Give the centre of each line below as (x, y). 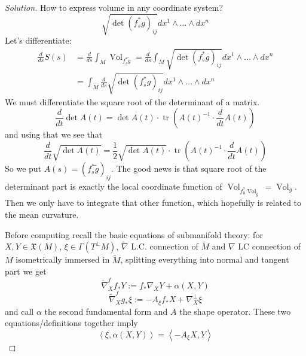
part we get (26, 271)
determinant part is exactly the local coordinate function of (114, 186)
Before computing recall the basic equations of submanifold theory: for (134, 234)
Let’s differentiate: (38, 40)
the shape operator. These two (235, 311)
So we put (23, 168)
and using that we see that (54, 134)
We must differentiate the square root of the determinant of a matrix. (132, 101)
